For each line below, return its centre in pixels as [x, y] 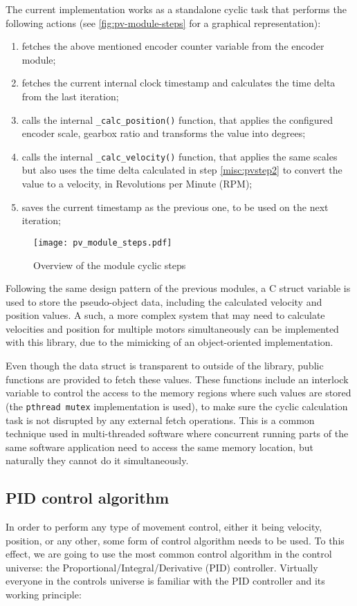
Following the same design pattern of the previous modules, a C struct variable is [178, 288]
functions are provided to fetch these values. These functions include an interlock [177, 379]
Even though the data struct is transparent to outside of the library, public [165, 366]
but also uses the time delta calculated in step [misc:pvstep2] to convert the [182, 170]
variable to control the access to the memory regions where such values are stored [178, 393]
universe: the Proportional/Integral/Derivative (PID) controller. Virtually [162, 567]
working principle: [44, 595]
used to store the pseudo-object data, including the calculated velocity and [164, 301]
